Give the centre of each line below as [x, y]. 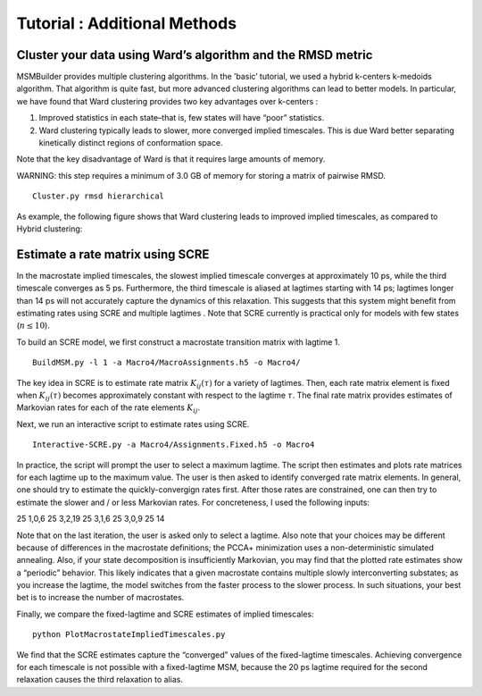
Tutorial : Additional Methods [126, 23]
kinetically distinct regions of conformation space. [131, 143]
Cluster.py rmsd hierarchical [99, 196]
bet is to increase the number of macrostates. [100, 598]
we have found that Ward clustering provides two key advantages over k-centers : [167, 101]
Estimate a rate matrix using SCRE [113, 254]
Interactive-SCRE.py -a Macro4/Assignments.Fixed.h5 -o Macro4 [174, 445]
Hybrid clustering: [50, 229]
